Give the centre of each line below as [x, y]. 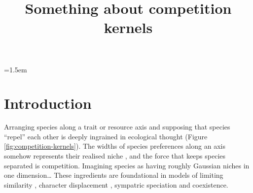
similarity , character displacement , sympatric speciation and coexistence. [116, 184]
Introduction [48, 103]
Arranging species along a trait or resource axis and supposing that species [117, 127]
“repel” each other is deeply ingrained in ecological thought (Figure [106, 136]
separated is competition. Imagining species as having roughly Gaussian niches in [127, 165]
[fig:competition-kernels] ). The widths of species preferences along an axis [115, 146]
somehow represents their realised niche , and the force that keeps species [115, 156]
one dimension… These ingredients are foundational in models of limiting [114, 175]
